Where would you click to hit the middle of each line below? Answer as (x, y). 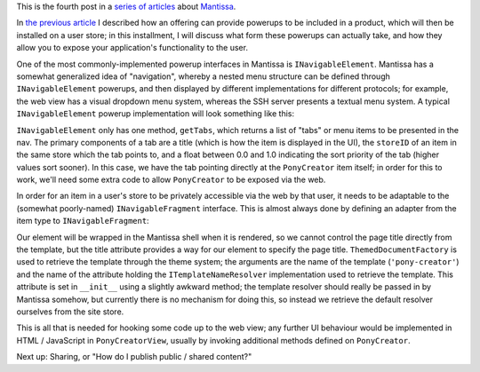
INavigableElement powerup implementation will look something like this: (156, 114)
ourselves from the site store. (70, 312)
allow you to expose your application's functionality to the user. (132, 48)
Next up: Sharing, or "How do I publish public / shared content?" (134, 357)
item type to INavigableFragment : (83, 221)
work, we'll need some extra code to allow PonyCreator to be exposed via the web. (171, 180)
